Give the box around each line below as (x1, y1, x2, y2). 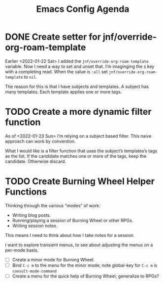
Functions (5, 187, 47, 197)
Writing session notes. (12, 223, 58, 229)
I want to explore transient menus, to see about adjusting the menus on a (5, 241, 153, 248)
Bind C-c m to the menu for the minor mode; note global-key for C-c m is (12, 262, 158, 268)
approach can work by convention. (5, 138, 76, 144)
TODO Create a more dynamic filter (5, 106, 152, 117)
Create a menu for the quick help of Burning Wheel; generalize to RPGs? (12, 273, 159, 279)
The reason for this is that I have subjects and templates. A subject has (5, 83, 149, 90)
